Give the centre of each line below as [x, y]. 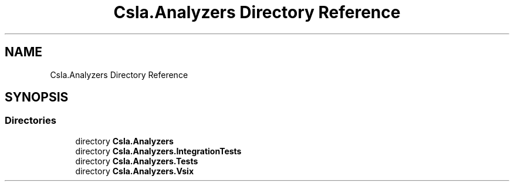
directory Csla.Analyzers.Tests [137, 161]
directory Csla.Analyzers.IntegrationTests [158, 151]
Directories [31, 121]
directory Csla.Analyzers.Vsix [135, 171]
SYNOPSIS [37, 97]
